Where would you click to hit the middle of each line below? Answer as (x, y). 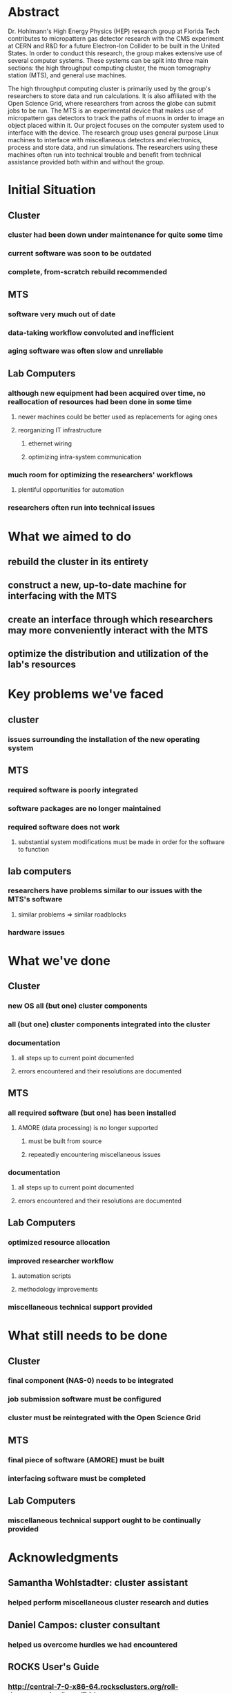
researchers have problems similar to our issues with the (105, 890)
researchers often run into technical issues (81, 508)
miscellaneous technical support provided (80, 1307)
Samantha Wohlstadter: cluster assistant (98, 1583)
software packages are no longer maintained (85, 808)
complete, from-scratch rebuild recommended (88, 272)
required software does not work (64, 827)
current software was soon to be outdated (80, 254)
